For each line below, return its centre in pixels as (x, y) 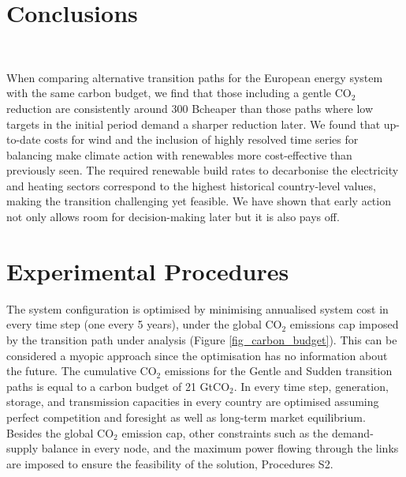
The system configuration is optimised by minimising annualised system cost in (197, 308)
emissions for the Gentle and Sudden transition (278, 371)
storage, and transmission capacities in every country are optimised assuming (193, 402)
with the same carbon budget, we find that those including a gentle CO (179, 93)
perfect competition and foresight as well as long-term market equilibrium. (186, 417)
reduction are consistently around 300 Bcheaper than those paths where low (190, 108)
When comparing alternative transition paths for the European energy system (195, 77)
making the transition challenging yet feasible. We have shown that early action (199, 201)
